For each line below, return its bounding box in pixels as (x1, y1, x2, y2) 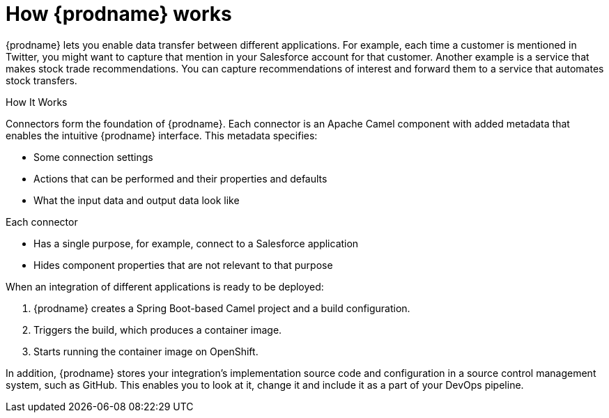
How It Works (6, 95, 68, 108)
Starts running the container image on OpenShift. (33, 345, 259, 357)
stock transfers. (6, 74, 77, 86)
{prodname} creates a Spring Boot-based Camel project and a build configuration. (33, 302, 410, 314)
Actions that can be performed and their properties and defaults (33, 172, 327, 185)
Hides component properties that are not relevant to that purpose (33, 258, 333, 271)
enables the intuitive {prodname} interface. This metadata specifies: (6, 129, 318, 141)
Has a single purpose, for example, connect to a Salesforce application (33, 237, 359, 249)
